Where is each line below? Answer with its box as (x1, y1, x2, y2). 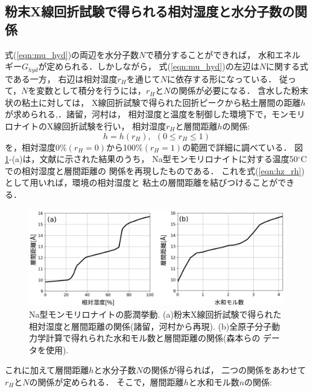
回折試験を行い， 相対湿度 (62, 120, 166, 132)
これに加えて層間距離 (5, 364, 89, 376)
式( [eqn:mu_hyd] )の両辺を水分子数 (5, 48, 139, 60)
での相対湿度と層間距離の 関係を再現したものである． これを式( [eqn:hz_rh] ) (5, 164, 305, 177)
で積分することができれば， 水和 (145, 48, 276, 60)
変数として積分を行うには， (36, 84, 146, 97)
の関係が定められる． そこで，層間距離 (29, 375, 184, 388)
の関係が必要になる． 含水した (170, 84, 292, 97)
